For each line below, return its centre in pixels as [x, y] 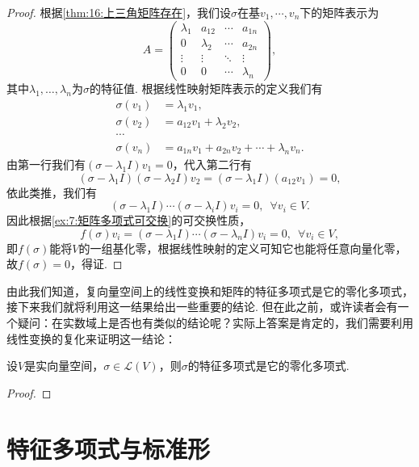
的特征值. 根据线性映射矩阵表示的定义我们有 [206, 88]
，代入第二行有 [212, 164]
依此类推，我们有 [52, 192]
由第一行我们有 [46, 164]
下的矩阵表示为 [339, 12]
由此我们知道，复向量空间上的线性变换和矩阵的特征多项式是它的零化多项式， [210, 290]
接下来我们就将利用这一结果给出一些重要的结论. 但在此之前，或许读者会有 [202, 307]
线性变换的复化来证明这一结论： [91, 338]
